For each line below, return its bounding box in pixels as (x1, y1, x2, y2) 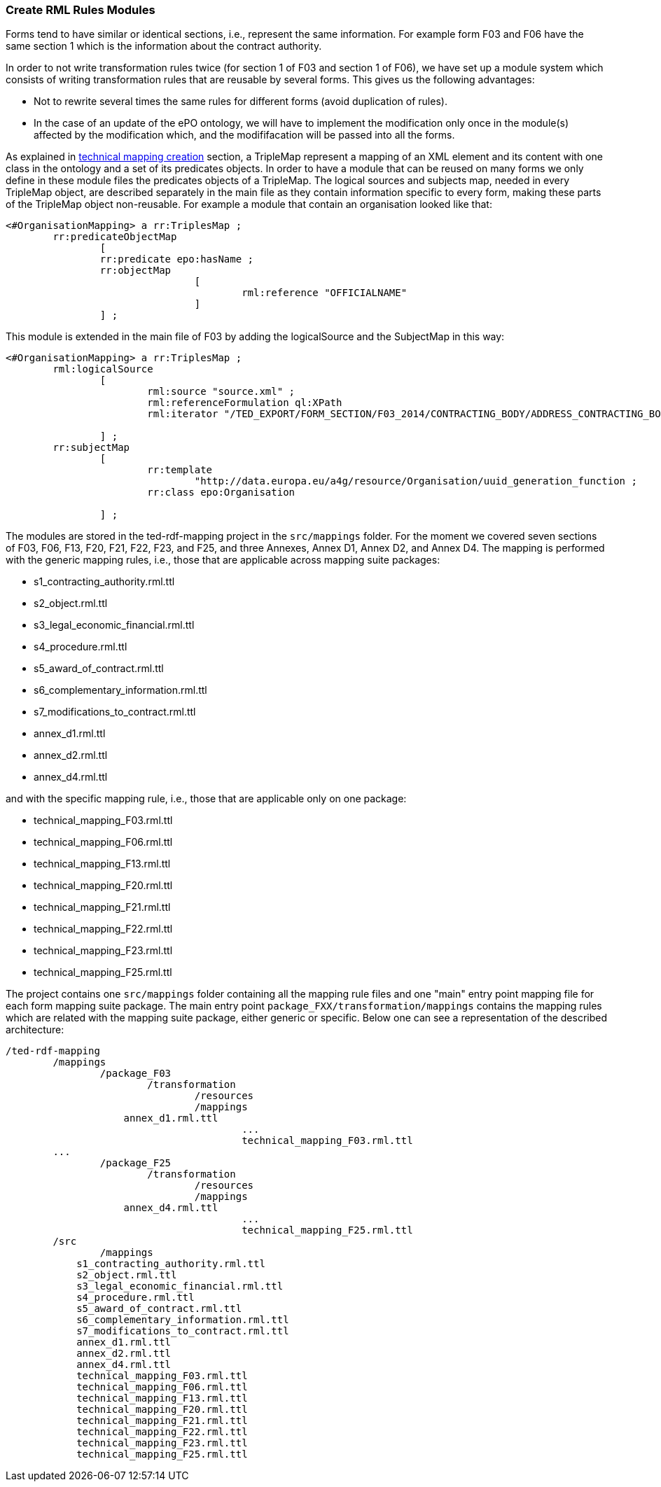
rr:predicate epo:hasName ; (99, 253, 254, 265)
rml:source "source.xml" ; (147, 386, 295, 398)
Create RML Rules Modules (6, 3, 155, 17)
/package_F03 (99, 1068, 172, 1080)
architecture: (6, 1024, 64, 1036)
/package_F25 (99, 1157, 172, 1169)
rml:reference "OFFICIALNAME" (242, 287, 408, 299)
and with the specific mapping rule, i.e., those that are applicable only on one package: (6, 793, 407, 805)
